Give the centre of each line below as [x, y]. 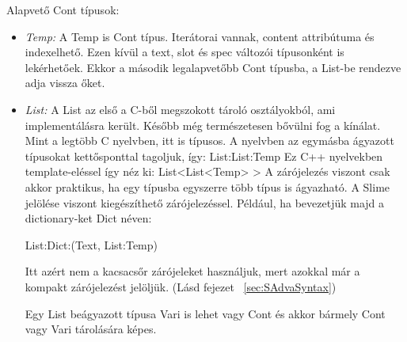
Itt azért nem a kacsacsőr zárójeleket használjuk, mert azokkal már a [192, 271]
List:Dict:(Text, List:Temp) [91, 244]
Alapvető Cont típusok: [63, 9]
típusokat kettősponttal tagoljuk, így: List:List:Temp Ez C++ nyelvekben [204, 156]
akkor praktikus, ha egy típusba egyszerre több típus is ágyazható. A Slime [207, 186]
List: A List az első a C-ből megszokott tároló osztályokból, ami [180, 109]
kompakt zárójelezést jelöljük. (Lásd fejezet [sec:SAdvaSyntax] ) [181, 286]
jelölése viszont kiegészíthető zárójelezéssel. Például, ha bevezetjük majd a [205, 202]
